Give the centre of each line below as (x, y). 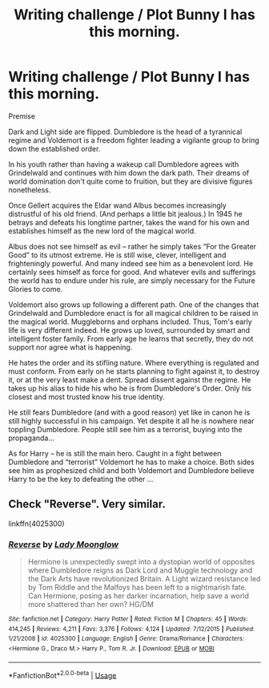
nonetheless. (30, 189)
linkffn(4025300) (37, 524)
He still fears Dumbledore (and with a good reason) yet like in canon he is (129, 412)
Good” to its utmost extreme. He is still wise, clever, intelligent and (117, 255)
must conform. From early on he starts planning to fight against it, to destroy (134, 371)
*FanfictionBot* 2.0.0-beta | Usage (62, 674)
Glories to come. (36, 289)
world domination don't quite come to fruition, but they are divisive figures (130, 181)
